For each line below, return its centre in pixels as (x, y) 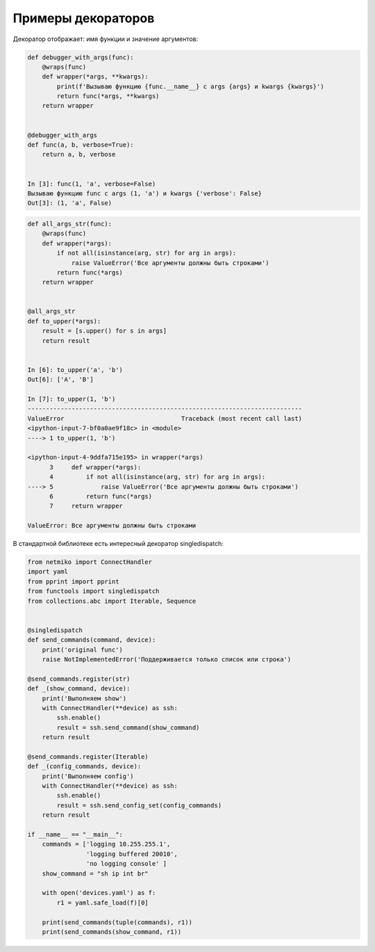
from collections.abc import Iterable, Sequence (112, 601)
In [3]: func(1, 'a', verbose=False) (92, 184)
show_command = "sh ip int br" (95, 873)
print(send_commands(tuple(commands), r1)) (117, 922)
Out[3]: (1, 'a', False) (70, 203)
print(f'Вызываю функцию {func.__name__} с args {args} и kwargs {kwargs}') (190, 86)
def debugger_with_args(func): (81, 57)
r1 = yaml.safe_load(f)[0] (102, 903)
